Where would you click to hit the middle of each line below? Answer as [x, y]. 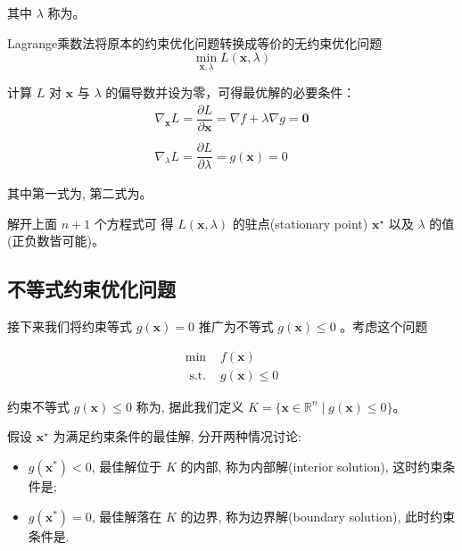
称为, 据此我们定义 [190, 406]
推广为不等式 [236, 326]
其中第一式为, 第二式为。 [80, 193]
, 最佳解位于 [127, 467]
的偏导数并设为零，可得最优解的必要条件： [231, 92]
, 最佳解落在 [127, 516]
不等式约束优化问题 [91, 289]
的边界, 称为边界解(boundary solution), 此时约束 [318, 516]
